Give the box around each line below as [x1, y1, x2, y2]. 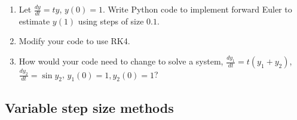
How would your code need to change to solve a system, [19, 55, 223, 67]
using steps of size [78, 14, 144, 27]
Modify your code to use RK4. [19, 35, 130, 47]
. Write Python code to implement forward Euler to [102, 3, 292, 15]
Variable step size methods [5, 98, 174, 116]
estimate [19, 14, 50, 27]
